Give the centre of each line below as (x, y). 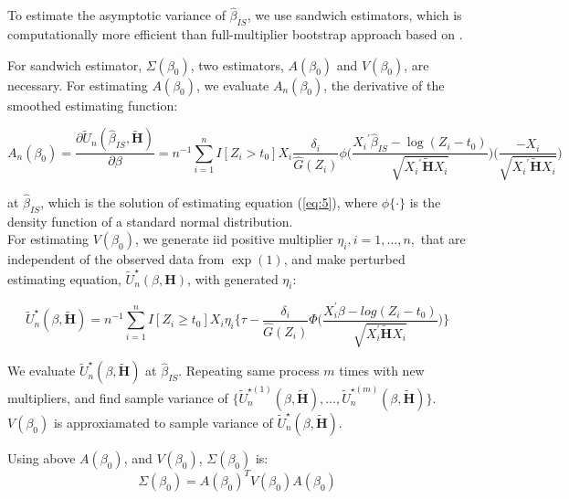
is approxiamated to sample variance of (163, 422)
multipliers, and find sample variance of (118, 397)
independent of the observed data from (116, 259)
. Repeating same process (249, 371)
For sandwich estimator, (75, 64)
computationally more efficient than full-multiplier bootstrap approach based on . (235, 34)
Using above (42, 457)
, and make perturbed (344, 259)
